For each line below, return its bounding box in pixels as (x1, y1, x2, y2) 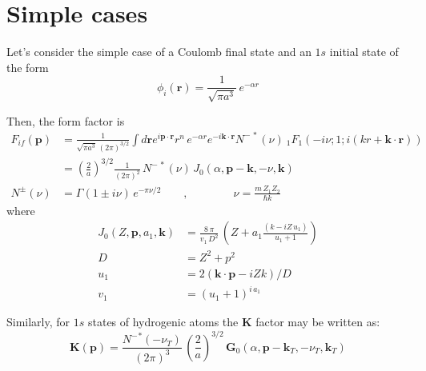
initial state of (329, 43, 399, 60)
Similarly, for (6, 313, 70, 330)
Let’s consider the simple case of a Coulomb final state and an (6, 43, 311, 60)
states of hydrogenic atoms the (87, 313, 239, 330)
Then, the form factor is (6, 112, 125, 129)
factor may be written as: (255, 313, 380, 330)
